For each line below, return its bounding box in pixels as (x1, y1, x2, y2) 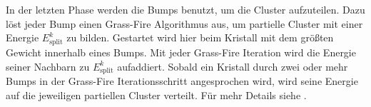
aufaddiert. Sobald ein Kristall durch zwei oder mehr (117, 58, 348, 73)
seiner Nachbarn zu (6, 58, 90, 73)
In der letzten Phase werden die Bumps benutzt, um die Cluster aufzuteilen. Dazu (6, 2, 365, 16)
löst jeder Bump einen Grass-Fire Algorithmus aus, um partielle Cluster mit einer (6, 16, 363, 31)
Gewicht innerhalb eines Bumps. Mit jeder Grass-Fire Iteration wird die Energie (6, 44, 356, 59)
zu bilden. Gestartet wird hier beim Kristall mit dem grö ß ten (66, 30, 334, 45)
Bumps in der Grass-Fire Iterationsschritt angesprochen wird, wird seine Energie (6, 73, 358, 88)
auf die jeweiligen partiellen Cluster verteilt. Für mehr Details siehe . (6, 87, 307, 102)
